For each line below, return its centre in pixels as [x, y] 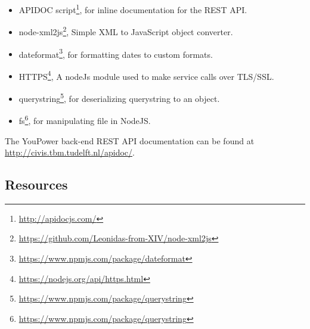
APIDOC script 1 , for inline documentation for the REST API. [133, 9]
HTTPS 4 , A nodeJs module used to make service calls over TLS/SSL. [146, 75]
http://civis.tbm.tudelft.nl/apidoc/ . [70, 152]
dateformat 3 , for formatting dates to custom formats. [116, 53]
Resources [36, 184]
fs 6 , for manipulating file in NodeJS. [85, 120]
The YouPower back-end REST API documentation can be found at [130, 140]
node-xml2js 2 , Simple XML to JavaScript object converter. [126, 31]
